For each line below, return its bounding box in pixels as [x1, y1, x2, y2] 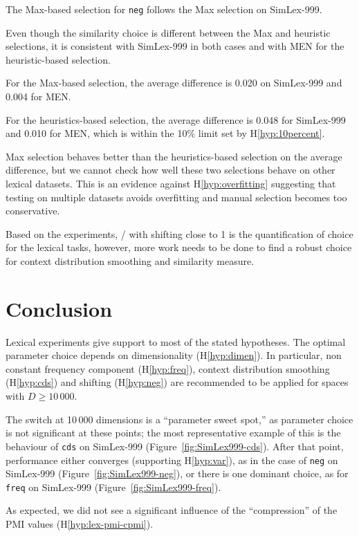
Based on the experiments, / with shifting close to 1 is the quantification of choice [6, 226, 353, 241]
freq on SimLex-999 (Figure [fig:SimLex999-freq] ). [6, 479, 221, 494]
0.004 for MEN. [6, 89, 71, 104]
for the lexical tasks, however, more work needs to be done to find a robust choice [6, 240, 352, 255]
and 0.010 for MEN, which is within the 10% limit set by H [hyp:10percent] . [6, 126, 325, 140]
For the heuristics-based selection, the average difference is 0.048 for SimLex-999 [6, 112, 346, 127]
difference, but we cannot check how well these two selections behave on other [6, 163, 335, 177]
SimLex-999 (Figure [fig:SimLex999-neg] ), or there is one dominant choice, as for [6, 466, 349, 481]
